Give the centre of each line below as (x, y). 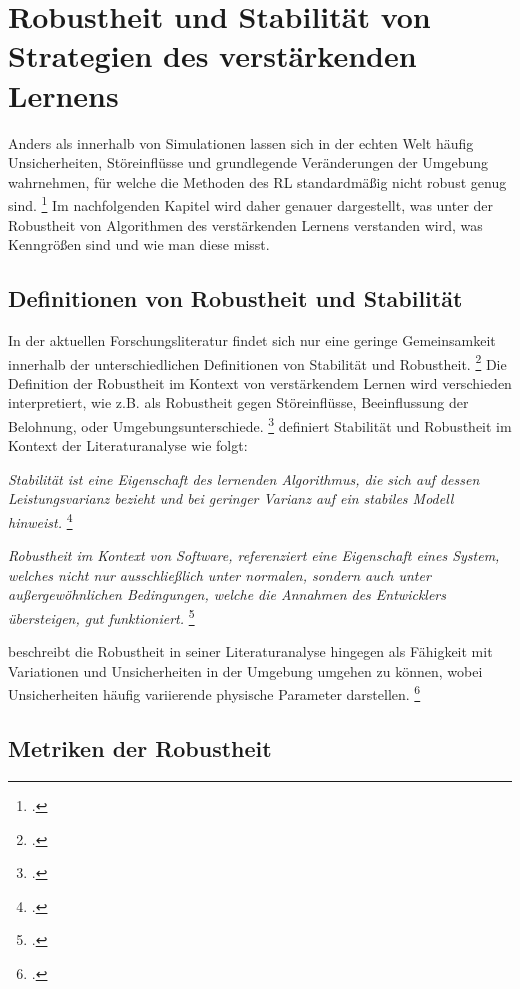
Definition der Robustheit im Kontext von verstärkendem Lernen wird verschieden (260, 382)
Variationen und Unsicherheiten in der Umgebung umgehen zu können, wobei (245, 670)
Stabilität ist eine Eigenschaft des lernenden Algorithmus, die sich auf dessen (244, 478)
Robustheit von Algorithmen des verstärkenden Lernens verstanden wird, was (245, 224)
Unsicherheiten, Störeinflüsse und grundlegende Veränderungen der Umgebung (248, 162)
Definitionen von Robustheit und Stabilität (235, 298)
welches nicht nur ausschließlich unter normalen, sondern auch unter (219, 574)
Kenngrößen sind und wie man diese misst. (139, 244)
